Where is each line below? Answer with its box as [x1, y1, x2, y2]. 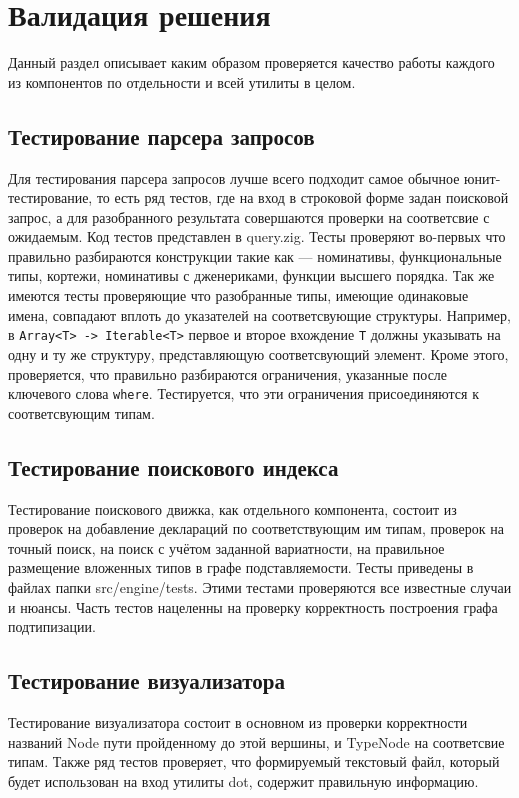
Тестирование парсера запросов [8, 120, 315, 151]
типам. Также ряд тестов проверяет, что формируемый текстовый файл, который [8, 751, 500, 772]
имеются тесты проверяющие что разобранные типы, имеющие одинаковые [8, 285, 469, 306]
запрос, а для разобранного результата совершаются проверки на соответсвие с [8, 206, 490, 227]
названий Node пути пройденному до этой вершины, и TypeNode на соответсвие [8, 731, 505, 752]
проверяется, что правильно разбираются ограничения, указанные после [8, 363, 448, 384]
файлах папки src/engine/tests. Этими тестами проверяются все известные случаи [8, 576, 512, 597]
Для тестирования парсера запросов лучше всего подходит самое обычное [8, 167, 460, 188]
